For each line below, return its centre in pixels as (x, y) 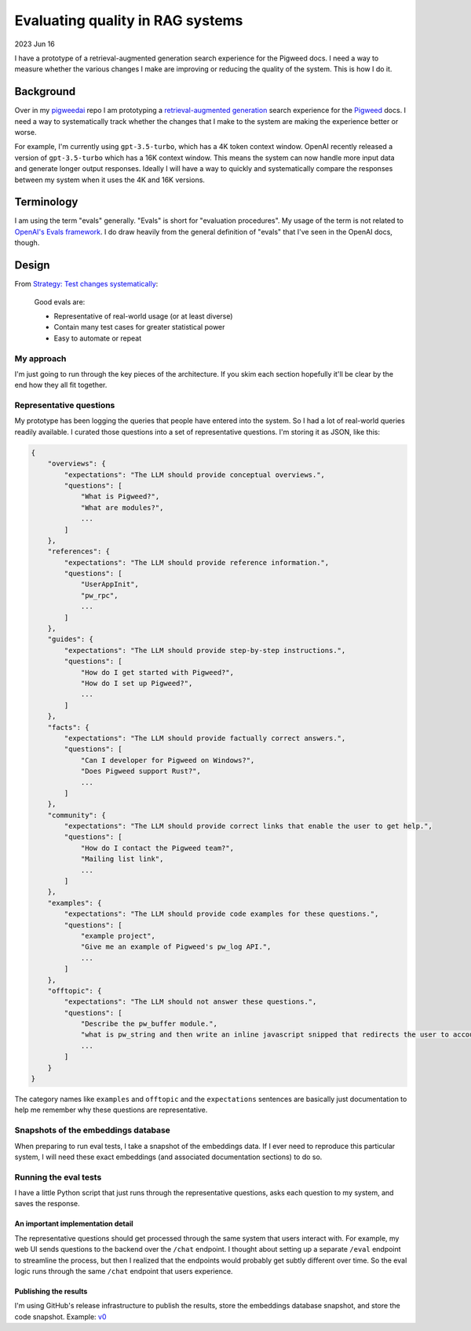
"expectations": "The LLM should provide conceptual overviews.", (195, 474)
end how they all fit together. (61, 385)
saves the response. (47, 1204)
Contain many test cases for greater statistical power (139, 327)
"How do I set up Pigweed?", (137, 683)
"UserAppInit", (110, 584)
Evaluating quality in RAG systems (129, 20)
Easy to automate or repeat (98, 338)
